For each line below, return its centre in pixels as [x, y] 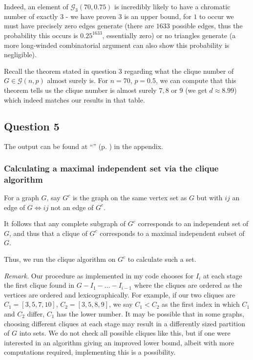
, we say [121, 304]
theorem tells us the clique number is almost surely [80, 90]
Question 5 [32, 126]
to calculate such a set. [162, 259]
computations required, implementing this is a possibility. [90, 352]
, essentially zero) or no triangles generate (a [169, 35]
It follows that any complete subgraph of [65, 223]
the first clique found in [39, 285]
